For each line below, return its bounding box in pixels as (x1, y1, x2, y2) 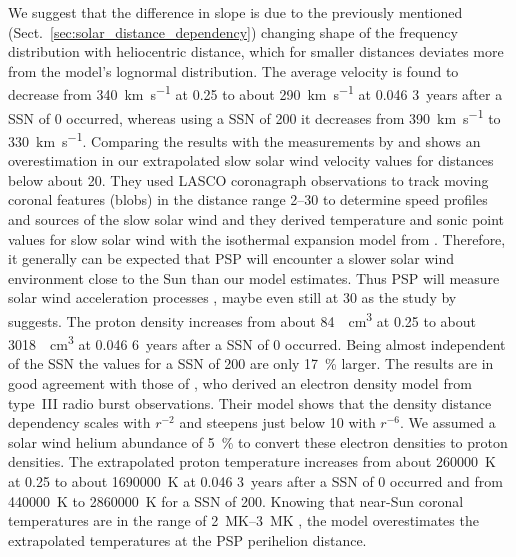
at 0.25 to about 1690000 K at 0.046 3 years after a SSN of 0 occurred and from (8, 470, 503, 491)
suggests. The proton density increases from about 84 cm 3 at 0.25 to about (8, 307, 477, 331)
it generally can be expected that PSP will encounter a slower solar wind (8, 248, 454, 269)
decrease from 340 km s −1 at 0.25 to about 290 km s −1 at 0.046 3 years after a (8, 81, 503, 105)
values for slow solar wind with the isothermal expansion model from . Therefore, (8, 228, 506, 249)
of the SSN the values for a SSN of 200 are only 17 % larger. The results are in (8, 353, 494, 374)
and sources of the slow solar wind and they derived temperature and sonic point (8, 208, 505, 229)
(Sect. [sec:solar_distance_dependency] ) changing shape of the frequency (8, 21, 458, 42)
